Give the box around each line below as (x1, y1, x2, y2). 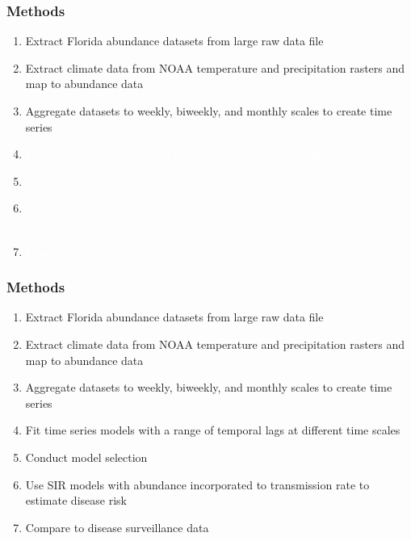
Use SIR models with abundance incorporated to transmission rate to (25, 476, 370, 493)
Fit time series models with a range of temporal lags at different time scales (25, 421, 401, 438)
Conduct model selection (25, 448, 148, 465)
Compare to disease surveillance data (25, 518, 209, 535)
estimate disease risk (25, 492, 127, 509)
